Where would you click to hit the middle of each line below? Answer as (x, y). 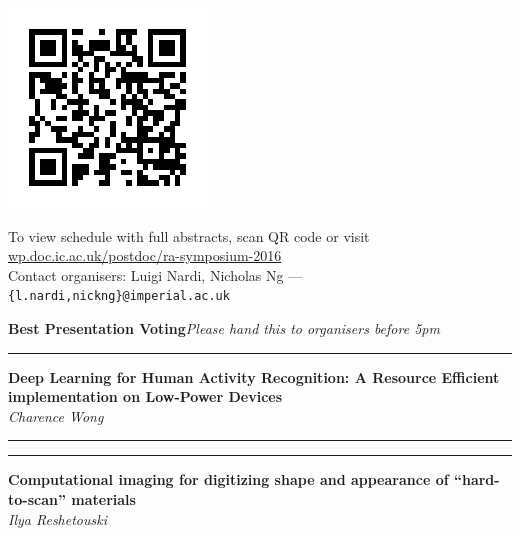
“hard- (476, 479)
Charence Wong (56, 415)
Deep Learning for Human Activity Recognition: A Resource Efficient (254, 376)
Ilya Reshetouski (57, 518)
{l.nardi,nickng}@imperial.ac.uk (119, 296)
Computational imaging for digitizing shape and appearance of (228, 479)
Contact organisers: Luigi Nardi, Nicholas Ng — (155, 274)
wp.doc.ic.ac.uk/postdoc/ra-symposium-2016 (145, 255)
